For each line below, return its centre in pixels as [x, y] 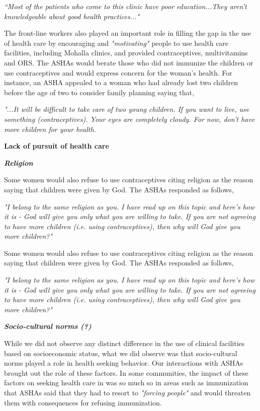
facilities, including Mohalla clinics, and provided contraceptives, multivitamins [126, 53]
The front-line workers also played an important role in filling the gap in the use [128, 33]
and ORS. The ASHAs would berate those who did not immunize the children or [129, 62]
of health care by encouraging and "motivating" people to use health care [116, 43]
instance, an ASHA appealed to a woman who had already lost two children [121, 82]
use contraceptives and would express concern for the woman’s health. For [118, 72]
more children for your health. [50, 129]
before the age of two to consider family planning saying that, [99, 92]
